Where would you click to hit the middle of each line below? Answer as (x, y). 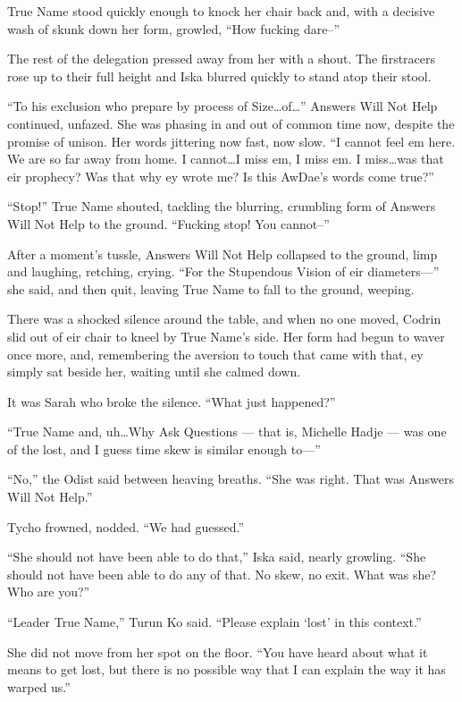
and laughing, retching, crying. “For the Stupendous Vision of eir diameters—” (223, 271)
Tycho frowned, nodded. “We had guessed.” (126, 526)
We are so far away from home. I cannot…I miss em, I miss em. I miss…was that (226, 159)
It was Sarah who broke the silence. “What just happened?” (172, 401)
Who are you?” (49, 592)
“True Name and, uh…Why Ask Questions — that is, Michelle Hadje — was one (227, 431)
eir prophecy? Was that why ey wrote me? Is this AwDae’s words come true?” (221, 176)
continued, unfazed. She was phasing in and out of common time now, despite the (231, 123)
